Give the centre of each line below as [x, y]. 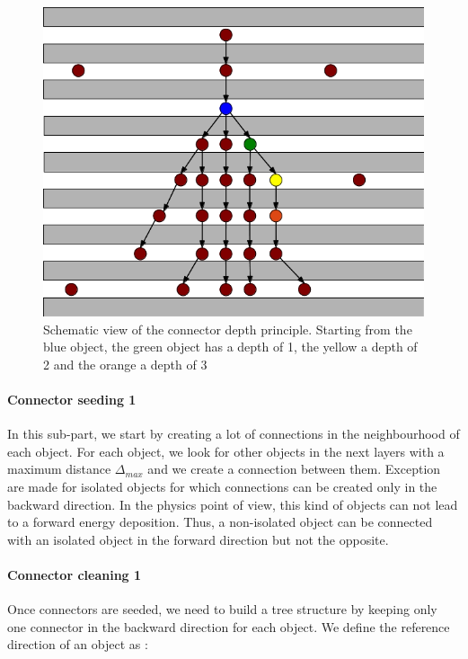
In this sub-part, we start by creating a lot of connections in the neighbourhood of [234, 434]
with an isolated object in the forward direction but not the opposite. [198, 539]
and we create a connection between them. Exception [294, 469]
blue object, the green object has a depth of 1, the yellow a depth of [230, 347]
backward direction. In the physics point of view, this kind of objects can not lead [233, 504]
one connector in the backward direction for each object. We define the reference [229, 626]
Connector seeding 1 [72, 400]
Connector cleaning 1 [75, 575]
